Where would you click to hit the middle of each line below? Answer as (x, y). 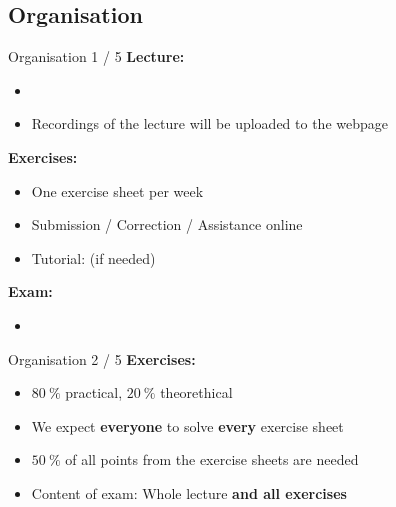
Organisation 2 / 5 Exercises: (102, 358)
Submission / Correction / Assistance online (167, 224)
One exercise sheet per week (117, 190)
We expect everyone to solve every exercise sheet (187, 425)
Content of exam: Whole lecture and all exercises (189, 492)
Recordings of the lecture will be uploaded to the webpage (209, 123)
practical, (94, 392)
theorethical (196, 392)
